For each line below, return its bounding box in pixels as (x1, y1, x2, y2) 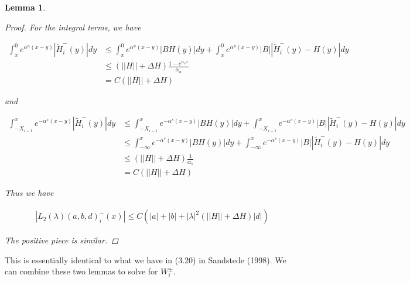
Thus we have (5, 187, 54, 199)
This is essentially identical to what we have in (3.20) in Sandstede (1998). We (5, 253, 286, 266)
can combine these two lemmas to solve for (5, 265, 158, 277)
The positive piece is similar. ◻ (5, 234, 118, 246)
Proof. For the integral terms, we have (5, 20, 141, 33)
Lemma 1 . (5, 1, 46, 13)
